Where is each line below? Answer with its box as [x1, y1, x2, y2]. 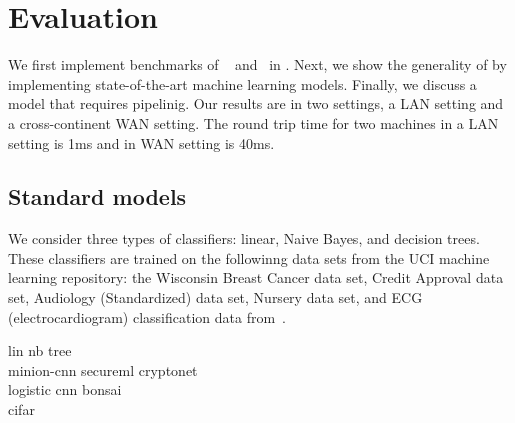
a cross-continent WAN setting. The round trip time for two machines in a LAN [8, 112, 499, 133]
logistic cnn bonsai [8, 379, 122, 400]
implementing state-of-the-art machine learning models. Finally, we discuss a [8, 73, 477, 94]
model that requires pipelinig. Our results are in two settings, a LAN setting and [8, 93, 504, 114]
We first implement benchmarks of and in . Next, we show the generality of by [8, 54, 507, 75]
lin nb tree [8, 340, 72, 361]
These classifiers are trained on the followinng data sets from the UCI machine [8, 247, 490, 268]
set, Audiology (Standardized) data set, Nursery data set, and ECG [8, 287, 423, 308]
